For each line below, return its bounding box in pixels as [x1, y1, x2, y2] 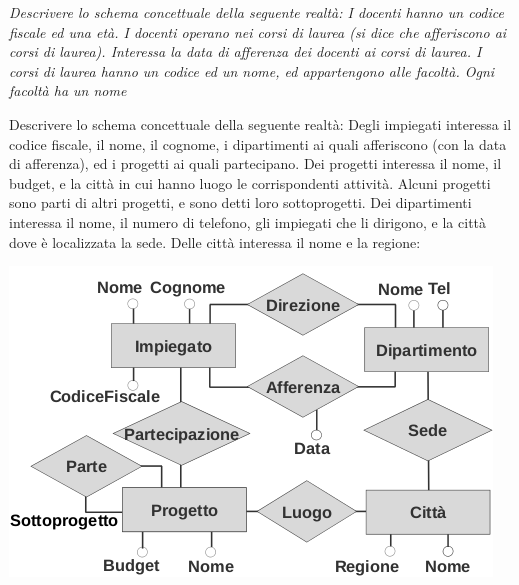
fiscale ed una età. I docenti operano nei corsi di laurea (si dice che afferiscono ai [9, 21, 507, 42]
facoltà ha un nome [9, 80, 127, 101]
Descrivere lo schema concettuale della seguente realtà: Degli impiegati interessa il [9, 113, 512, 134]
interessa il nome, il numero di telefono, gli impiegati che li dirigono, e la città [9, 211, 487, 232]
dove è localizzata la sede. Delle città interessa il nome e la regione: [9, 231, 421, 252]
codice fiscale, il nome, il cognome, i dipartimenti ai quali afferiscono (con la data [9, 133, 507, 154]
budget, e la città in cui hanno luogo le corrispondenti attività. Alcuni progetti [9, 172, 491, 193]
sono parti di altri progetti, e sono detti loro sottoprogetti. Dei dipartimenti [9, 192, 472, 213]
